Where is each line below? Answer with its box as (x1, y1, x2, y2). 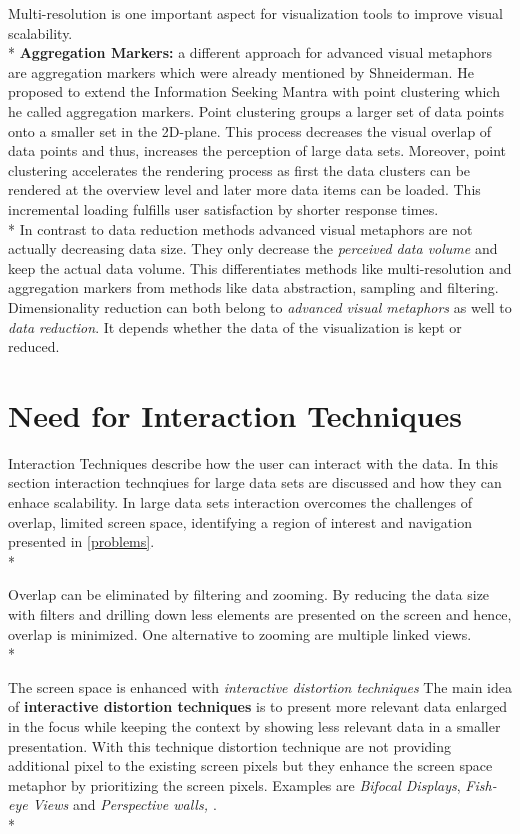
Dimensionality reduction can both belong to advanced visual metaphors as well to (8, 296, 512, 317)
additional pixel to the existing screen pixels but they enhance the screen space (8, 755, 493, 776)
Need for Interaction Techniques (8, 394, 463, 435)
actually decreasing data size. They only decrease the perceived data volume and (8, 238, 498, 259)
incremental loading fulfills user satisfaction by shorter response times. (8, 198, 439, 219)
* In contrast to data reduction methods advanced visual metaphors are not (8, 218, 473, 239)
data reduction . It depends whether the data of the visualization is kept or (8, 316, 462, 337)
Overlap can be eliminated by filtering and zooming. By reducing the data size (8, 584, 490, 605)
